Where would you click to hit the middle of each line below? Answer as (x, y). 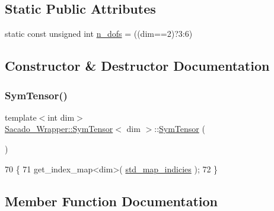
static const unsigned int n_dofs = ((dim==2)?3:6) (99, 34)
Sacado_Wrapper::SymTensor (59, 129)
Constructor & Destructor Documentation (137, 66)
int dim (61, 117)
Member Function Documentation (111, 201)
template (21, 117)
